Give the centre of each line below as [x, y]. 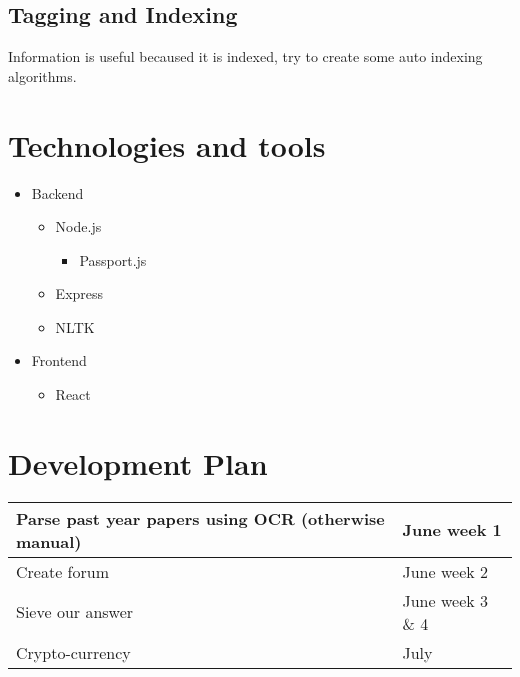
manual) [49, 541]
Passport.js [113, 259]
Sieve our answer [75, 612]
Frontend [59, 360]
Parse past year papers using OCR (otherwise [200, 518]
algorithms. [42, 75]
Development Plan [138, 462]
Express [79, 293]
